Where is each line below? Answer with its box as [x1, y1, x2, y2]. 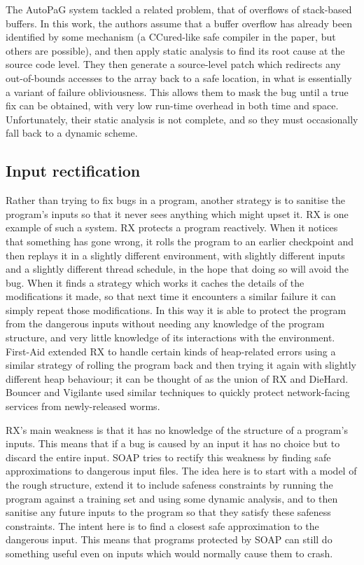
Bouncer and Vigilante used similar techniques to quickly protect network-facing [6, 385, 350, 400]
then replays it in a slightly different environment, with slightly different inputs [6, 247, 345, 262]
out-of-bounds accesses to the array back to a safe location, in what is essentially [6, 70, 352, 85]
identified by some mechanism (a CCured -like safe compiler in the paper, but [6, 29, 336, 44]
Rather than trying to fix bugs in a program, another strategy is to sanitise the [6, 193, 346, 207]
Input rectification [6, 160, 141, 182]
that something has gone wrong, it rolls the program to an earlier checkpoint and [6, 233, 354, 248]
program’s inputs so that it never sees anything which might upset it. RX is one [6, 206, 349, 221]
